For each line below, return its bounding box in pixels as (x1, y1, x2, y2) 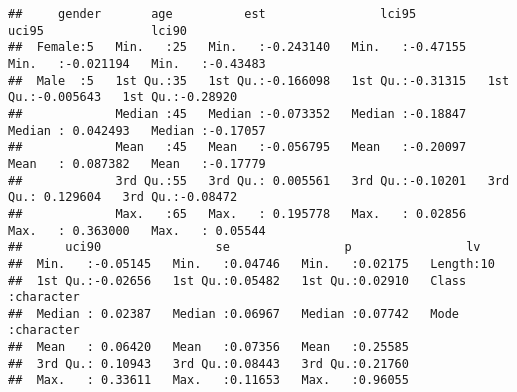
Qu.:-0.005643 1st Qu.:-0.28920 (8, 90, 238, 105)
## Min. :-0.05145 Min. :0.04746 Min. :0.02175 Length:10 (8, 256, 495, 271)
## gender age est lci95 (8, 7, 417, 21)
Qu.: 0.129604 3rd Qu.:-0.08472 (8, 190, 238, 205)
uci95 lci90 (8, 23, 187, 38)
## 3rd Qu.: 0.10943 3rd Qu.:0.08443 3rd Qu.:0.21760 (8, 356, 409, 371)
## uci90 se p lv (8, 240, 481, 255)
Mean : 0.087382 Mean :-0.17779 (8, 156, 266, 171)
